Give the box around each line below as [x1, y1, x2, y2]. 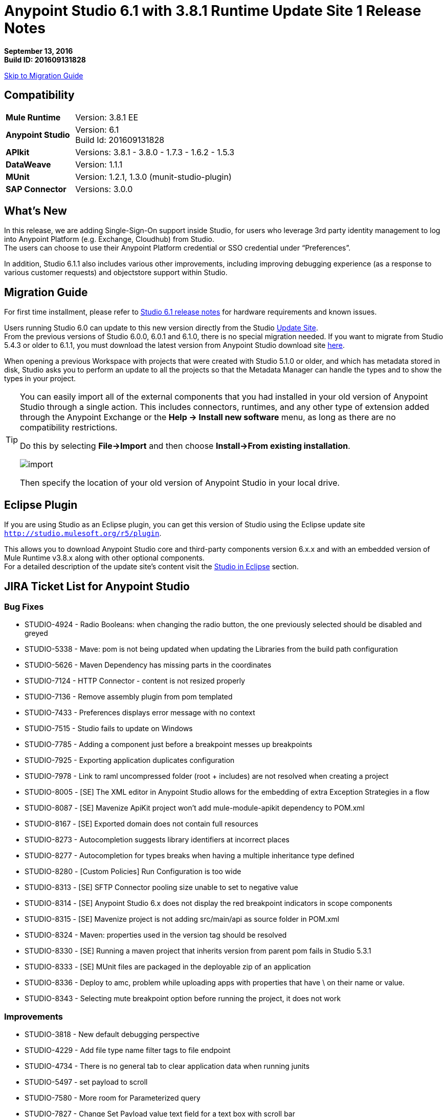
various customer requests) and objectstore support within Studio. [4, 268, 228, 277]
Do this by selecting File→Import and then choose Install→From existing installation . [20, 441, 350, 451]
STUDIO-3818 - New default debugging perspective [25, 1030, 199, 1039]
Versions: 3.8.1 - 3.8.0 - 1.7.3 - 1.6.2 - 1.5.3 [75, 147, 235, 157]
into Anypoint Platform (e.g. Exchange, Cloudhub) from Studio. [4, 235, 214, 244]
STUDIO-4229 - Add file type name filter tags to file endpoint [25, 1046, 231, 1055]
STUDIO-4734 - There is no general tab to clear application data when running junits [25, 1062, 310, 1071]
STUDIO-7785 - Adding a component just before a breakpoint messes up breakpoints [25, 740, 312, 749]
